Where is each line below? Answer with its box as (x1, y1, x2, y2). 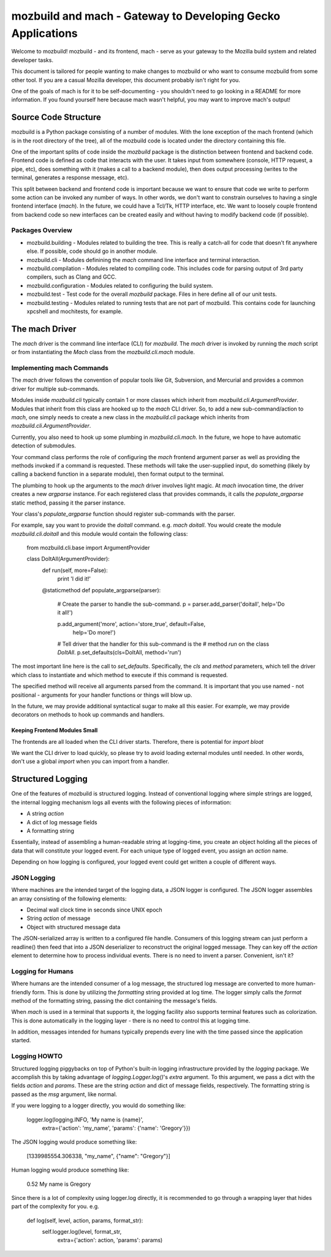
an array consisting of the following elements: (11, 895, 127, 902)
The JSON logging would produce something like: (11, 1139, 137, 1146)
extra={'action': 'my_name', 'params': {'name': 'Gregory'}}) (42, 1124, 191, 1132)
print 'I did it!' (57, 575, 91, 582)
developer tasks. (11, 56, 53, 64)
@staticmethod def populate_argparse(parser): (42, 586, 161, 594)
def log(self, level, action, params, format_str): (26, 1216, 143, 1224)
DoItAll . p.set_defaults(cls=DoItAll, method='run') (57, 648, 182, 656)
